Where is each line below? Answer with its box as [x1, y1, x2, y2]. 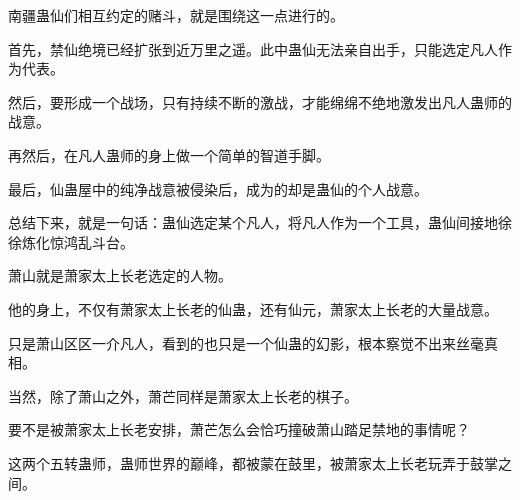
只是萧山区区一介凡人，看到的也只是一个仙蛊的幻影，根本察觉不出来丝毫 [8, 332, 484, 353]
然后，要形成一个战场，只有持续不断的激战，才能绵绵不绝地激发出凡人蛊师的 [8, 91, 512, 112]
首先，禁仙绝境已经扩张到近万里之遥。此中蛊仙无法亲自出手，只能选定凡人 [8, 38, 498, 59]
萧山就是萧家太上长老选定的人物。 [8, 265, 232, 286]
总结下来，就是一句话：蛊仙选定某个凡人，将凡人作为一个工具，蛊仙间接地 [8, 212, 498, 233]
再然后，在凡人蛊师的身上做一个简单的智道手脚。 [8, 144, 330, 165]
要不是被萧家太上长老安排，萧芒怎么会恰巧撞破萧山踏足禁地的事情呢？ [8, 419, 470, 440]
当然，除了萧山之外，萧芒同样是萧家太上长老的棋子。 [8, 385, 358, 406]
